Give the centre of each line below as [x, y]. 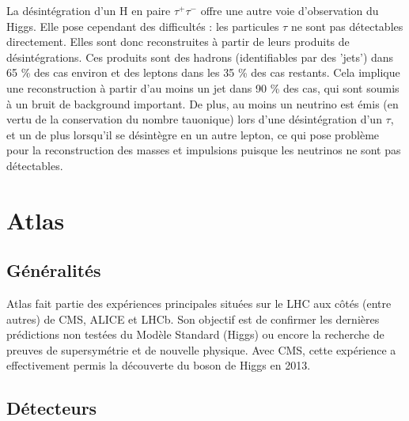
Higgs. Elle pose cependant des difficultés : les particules [143, 26]
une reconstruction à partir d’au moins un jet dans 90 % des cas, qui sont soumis [203, 87]
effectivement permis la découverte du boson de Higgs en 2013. [159, 365]
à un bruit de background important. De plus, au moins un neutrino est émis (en [203, 103]
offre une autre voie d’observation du [290, 10]
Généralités [54, 270]
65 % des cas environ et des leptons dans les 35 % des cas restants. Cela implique [203, 72]
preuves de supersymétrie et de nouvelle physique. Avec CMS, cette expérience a [201, 349]
